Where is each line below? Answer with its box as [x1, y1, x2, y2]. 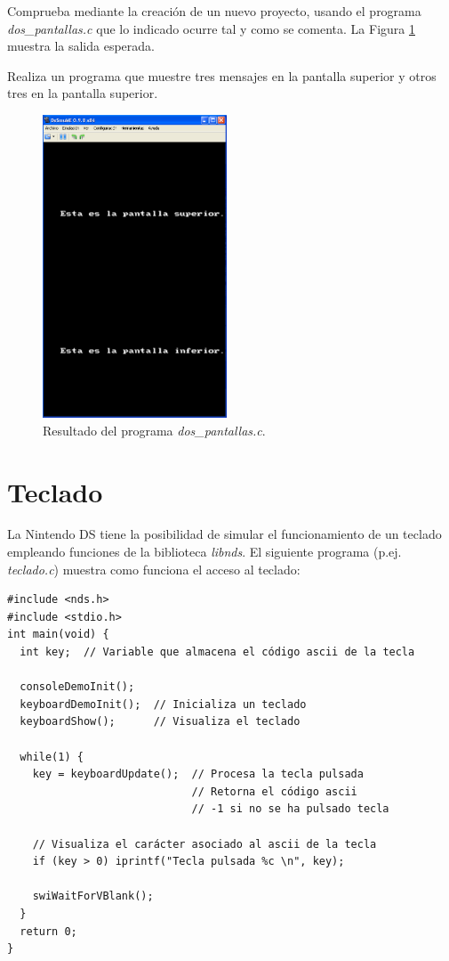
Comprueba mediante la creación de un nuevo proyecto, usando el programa [7, 2, 421, 20]
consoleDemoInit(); [20, 680, 135, 694]
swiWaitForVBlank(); [32, 890, 154, 903]
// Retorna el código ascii [191, 785, 357, 798]
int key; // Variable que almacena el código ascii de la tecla [20, 646, 415, 658]
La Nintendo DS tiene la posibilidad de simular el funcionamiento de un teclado [7, 525, 442, 543]
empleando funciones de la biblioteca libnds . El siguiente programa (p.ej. [7, 542, 402, 561]
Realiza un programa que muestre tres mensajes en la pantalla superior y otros [7, 66, 437, 85]
